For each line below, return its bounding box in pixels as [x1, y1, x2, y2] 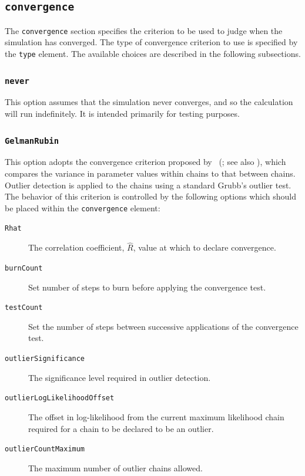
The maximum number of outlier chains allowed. [28, 461, 203, 474]
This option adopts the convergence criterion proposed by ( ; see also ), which [5, 156, 286, 168]
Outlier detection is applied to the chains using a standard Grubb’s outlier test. [5, 178, 291, 191]
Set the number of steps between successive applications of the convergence [28, 320, 299, 332]
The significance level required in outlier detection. [28, 371, 211, 383]
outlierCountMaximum [5, 445, 85, 454]
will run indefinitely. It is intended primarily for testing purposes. [5, 107, 240, 120]
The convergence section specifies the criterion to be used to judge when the [5, 24, 283, 36]
